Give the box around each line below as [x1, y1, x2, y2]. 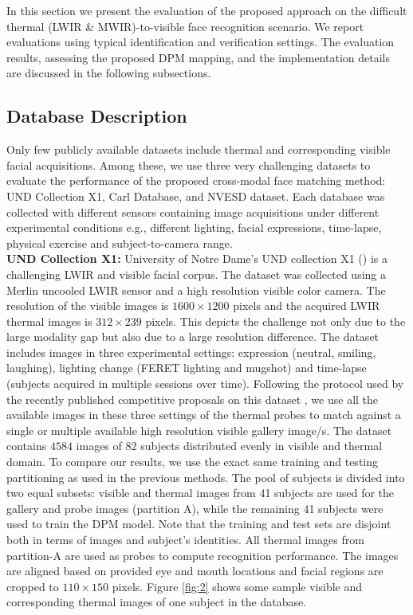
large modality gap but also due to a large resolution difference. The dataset [6, 328, 380, 345]
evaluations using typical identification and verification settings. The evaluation [6, 33, 395, 50]
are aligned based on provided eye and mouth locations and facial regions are [6, 562, 383, 579]
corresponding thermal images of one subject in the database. [6, 593, 307, 610]
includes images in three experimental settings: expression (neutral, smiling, [6, 343, 376, 360]
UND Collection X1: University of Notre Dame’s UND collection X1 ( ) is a [6, 250, 387, 267]
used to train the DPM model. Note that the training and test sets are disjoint [6, 515, 391, 532]
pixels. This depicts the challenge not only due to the [145, 312, 406, 329]
